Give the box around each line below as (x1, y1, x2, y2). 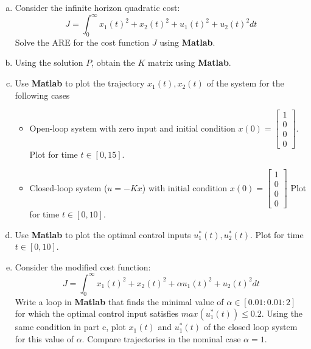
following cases (15, 88, 70, 101)
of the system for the (206, 77, 284, 90)
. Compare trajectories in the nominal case (82, 332, 241, 345)
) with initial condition (142, 181, 228, 194)
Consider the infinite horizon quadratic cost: (15, 1, 180, 13)
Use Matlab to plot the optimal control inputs (15, 228, 191, 241)
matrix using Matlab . (148, 56, 231, 69)
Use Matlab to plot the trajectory (15, 77, 145, 90)
